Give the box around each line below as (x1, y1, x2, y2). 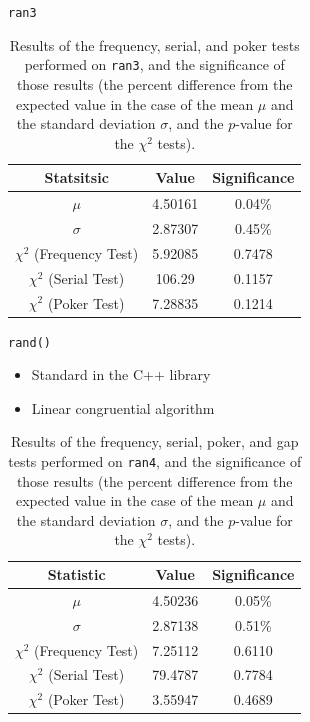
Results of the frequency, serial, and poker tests (9, 34, 300, 55)
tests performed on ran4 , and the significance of (8, 451, 302, 472)
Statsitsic (44, 167, 109, 188)
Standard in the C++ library (31, 364, 211, 385)
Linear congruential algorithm (31, 397, 215, 418)
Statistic (47, 564, 106, 585)
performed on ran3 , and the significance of (24, 54, 285, 75)
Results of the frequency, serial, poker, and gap (10, 431, 299, 452)
